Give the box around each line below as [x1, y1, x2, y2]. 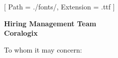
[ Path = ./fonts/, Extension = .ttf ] [4, 1, 115, 11]
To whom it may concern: [4, 44, 82, 55]
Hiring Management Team [4, 18, 97, 28]
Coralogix [4, 28, 38, 38]
